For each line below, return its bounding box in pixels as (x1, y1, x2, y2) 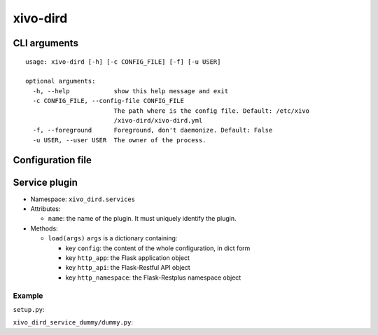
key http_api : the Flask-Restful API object (65, 264, 190, 272)
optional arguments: (25, 77, 96, 86)
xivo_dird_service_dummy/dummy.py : (13, 318, 133, 327)
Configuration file (13, 154, 92, 166)
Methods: (30, 224, 59, 233)
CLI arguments (13, 37, 78, 49)
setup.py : (13, 305, 45, 313)
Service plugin (13, 176, 78, 189)
